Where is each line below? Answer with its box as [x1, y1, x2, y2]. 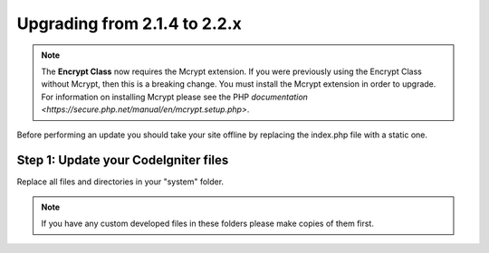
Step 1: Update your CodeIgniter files [16, 153, 229, 168]
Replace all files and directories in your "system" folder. [16, 176, 225, 187]
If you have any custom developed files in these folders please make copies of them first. [41, 218, 375, 230]
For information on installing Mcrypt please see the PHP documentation [41, 91, 308, 102]
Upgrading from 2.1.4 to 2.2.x [16, 14, 242, 33]
